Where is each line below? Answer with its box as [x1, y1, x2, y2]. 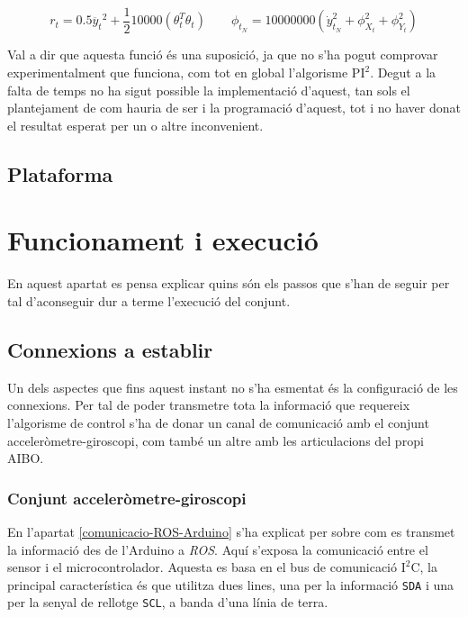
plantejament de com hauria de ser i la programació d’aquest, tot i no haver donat [7, 98, 461, 117]
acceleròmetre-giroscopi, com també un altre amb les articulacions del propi [7, 431, 424, 449]
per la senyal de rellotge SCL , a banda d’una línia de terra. [7, 593, 328, 612]
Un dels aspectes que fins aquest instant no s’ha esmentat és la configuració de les [7, 377, 458, 396]
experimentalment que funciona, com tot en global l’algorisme [7, 63, 348, 82]
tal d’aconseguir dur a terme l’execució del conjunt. [7, 291, 291, 310]
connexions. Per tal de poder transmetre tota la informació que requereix [7, 395, 410, 414]
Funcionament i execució [7, 222, 319, 259]
